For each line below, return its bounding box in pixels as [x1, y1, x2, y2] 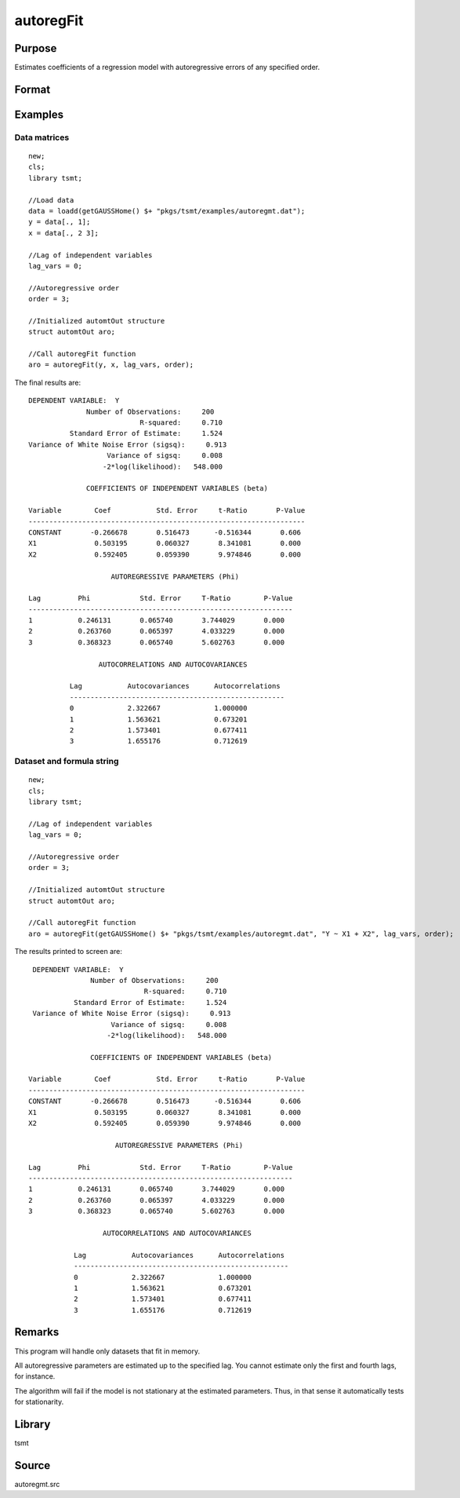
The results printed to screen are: [14, 947, 123, 956]
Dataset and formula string [14, 756, 119, 767]
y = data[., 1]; [28, 217, 91, 227]
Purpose [14, 42, 57, 55]
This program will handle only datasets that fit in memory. [14, 1346, 200, 1356]
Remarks [14, 1325, 60, 1339]
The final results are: [14, 378, 81, 387]
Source [14, 1459, 51, 1472]
